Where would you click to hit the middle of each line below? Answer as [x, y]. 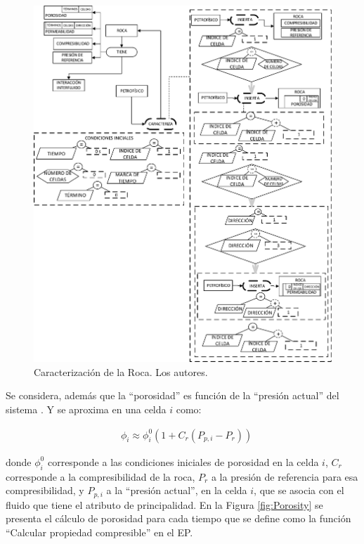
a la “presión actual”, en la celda [177, 490]
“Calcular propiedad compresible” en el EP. [99, 532]
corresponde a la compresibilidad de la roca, [100, 476]
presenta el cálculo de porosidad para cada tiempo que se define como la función [178, 518]
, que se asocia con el [299, 490]
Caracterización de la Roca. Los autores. [121, 371]
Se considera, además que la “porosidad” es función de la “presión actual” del [173, 395]
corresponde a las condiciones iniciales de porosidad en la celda [183, 461]
